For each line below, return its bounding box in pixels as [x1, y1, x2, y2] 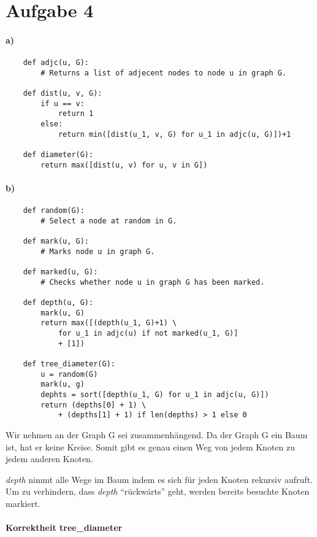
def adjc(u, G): [23, 58, 90, 68]
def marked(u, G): [23, 268, 98, 277]
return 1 [58, 109, 94, 118]
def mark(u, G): [23, 237, 90, 246]
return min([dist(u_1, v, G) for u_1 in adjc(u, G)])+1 [58, 129, 291, 139]
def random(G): [23, 206, 85, 215]
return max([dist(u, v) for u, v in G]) [40, 160, 208, 169]
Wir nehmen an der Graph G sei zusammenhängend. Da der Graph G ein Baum [6, 428, 308, 441]
